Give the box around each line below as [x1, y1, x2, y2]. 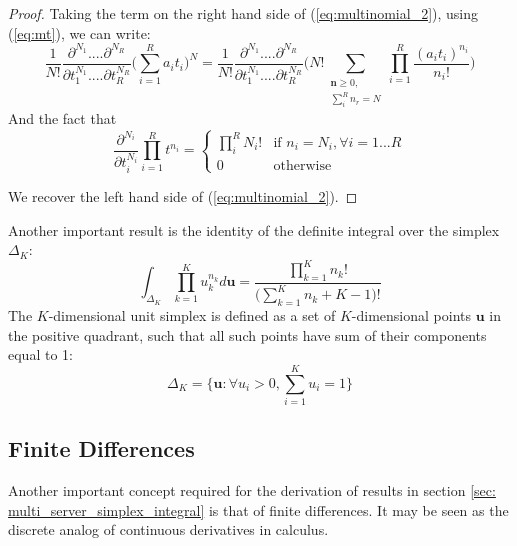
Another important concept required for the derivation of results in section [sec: [8, 480, 496, 501]
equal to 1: [8, 344, 73, 365]
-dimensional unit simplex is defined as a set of [48, 305, 336, 326]
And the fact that [8, 108, 117, 129]
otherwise [273, 158, 332, 173]
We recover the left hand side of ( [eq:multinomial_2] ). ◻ [8, 185, 358, 206]
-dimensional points [351, 305, 471, 326]
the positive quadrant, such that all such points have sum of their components [8, 324, 487, 345]
